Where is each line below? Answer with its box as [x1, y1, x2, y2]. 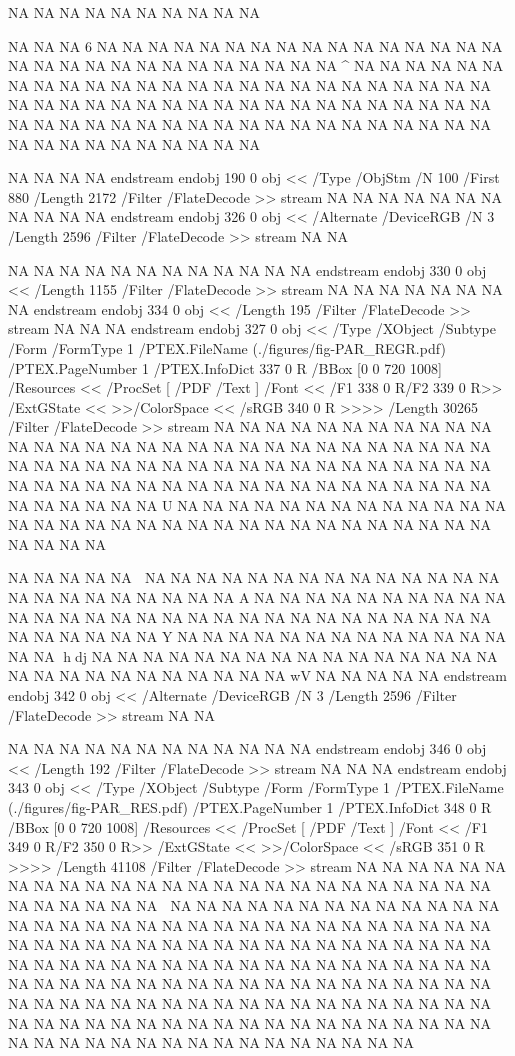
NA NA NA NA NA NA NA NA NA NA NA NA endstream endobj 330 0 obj [8, 259, 487, 280]
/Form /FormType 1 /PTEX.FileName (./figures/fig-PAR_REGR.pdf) [8, 337, 446, 358]
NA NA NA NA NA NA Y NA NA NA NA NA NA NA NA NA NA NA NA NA [8, 626, 507, 647]
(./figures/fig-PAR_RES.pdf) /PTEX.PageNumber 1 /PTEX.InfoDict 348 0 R [8, 796, 492, 817]
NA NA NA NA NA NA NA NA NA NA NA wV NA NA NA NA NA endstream [8, 665, 507, 686]
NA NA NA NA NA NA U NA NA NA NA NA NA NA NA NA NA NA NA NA [8, 494, 507, 515]
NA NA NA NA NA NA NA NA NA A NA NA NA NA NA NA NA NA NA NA [8, 587, 507, 608]
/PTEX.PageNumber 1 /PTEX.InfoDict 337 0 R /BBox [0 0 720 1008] [8, 357, 442, 378]
